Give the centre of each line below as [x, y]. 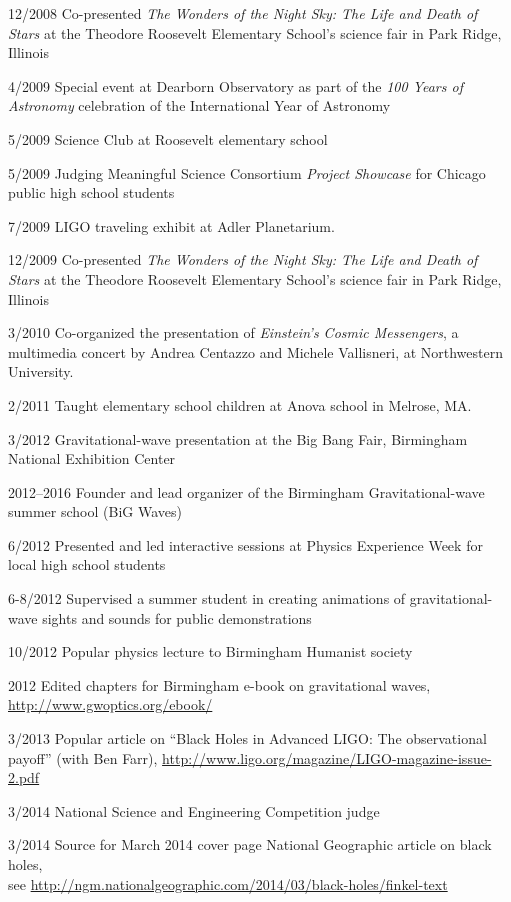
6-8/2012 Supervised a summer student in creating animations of [207, 598]
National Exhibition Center [92, 458]
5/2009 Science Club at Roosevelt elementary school [168, 138]
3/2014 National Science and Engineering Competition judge [194, 810]
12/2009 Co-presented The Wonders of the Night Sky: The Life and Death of [243, 259]
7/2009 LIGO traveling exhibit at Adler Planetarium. [171, 225]
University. [41, 371]
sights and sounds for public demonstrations [177, 617]
